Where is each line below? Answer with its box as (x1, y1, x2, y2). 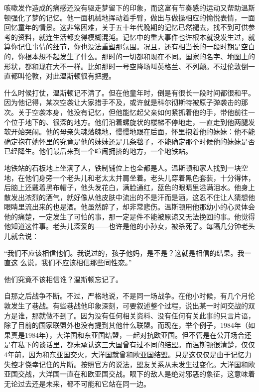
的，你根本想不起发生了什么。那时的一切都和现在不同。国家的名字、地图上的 (4, 51, 255, 61)
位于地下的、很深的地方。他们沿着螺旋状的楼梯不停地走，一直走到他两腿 (10, 116, 248, 127)
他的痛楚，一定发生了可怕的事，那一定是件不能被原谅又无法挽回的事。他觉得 (4, 211, 255, 221)
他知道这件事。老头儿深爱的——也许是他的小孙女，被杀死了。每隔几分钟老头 (4, 221, 255, 231)
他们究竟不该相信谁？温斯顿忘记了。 (4, 274, 123, 284)
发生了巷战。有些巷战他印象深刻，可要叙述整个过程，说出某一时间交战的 (10, 300, 248, 311)
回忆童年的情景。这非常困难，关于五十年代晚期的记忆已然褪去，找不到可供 (4, 22, 248, 32)
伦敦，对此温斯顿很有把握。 (24, 71, 116, 81)
